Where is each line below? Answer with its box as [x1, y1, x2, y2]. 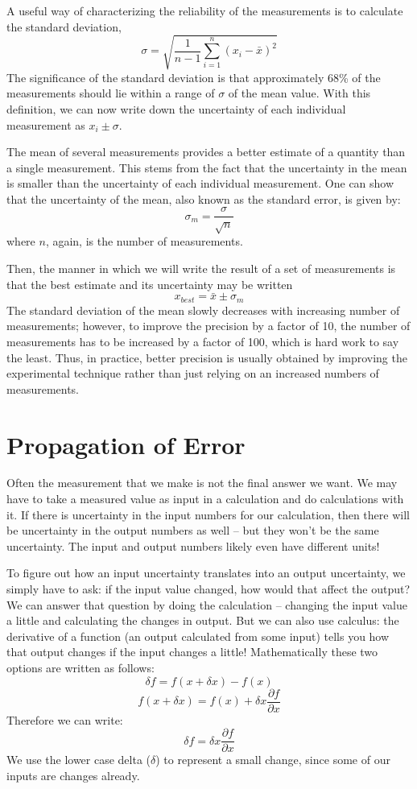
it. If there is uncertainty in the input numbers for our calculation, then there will [6, 506, 410, 523]
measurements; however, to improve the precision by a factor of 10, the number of [6, 317, 411, 334]
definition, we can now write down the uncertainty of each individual [6, 100, 346, 117]
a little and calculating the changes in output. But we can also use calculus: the [6, 612, 399, 629]
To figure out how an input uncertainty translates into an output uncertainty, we [6, 564, 406, 581]
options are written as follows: [6, 659, 155, 675]
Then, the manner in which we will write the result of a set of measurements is [6, 259, 396, 276]
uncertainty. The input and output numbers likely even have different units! [6, 537, 380, 554]
